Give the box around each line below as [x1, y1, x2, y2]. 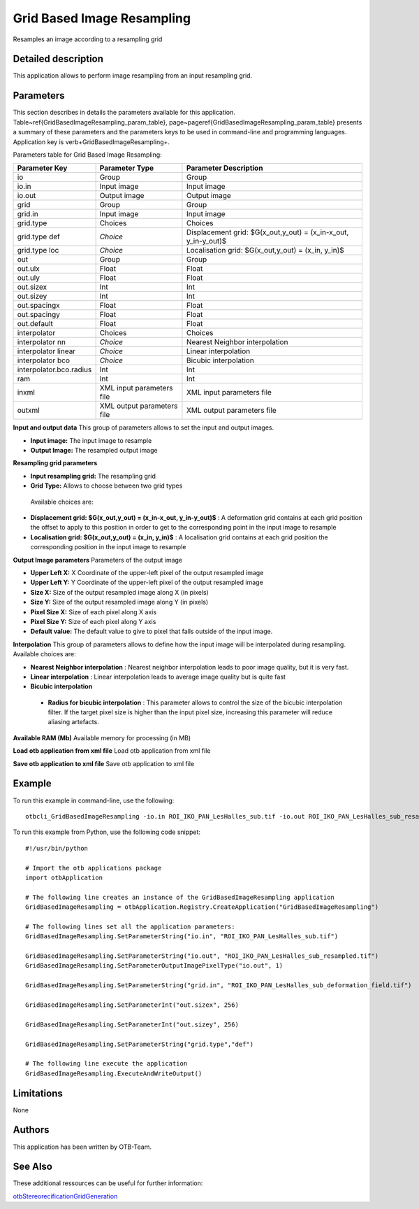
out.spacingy [17, 310, 61, 320]
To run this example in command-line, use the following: [13, 796, 175, 805]
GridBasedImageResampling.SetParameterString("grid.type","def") [25, 1040, 254, 1048]
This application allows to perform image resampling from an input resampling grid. [13, 71, 253, 80]
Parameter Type [99, 163, 154, 173]
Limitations [13, 1087, 63, 1099]
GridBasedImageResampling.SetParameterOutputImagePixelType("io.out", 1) [25, 962, 284, 970]
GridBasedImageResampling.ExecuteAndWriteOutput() [25, 1069, 203, 1077]
